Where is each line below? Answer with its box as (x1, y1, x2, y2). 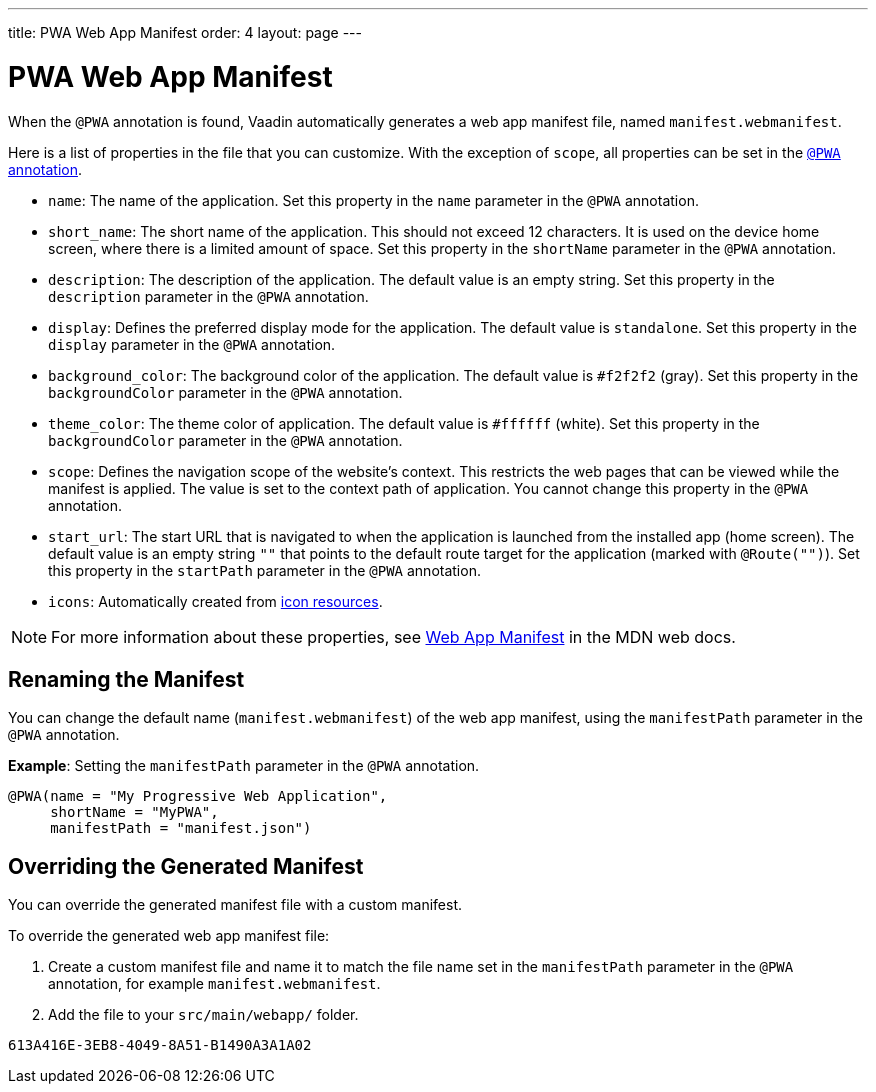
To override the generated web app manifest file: (8, 927, 330, 945)
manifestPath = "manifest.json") (50, 820, 312, 837)
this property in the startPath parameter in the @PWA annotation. (48, 561, 481, 579)
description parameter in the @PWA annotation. (48, 287, 369, 305)
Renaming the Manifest (8, 666, 245, 692)
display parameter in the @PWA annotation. (48, 335, 336, 353)
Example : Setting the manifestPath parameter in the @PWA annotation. (8, 757, 480, 775)
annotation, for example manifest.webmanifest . (48, 975, 381, 993)
